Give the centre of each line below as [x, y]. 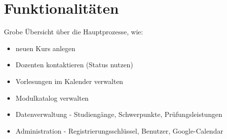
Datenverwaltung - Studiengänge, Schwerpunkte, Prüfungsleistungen [119, 114]
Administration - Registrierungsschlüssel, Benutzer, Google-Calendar [119, 130]
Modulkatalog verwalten [52, 97]
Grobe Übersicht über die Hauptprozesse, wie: [74, 32]
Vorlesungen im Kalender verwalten [69, 81]
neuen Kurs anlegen [45, 48]
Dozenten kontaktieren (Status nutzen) [74, 65]
